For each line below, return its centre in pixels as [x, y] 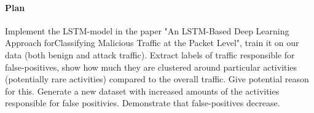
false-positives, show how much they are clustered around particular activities [151, 67]
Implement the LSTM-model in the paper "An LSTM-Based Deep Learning [147, 30]
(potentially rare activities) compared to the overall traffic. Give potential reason [157, 79]
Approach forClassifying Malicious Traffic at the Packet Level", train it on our [152, 43]
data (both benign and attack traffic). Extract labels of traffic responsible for [150, 54]
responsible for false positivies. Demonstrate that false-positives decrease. [143, 103]
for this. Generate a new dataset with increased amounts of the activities [142, 91]
